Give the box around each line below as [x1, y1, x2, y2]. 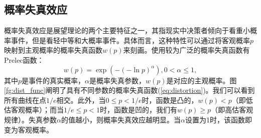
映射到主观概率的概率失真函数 [4, 45, 102, 55]
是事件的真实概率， [22, 75, 85, 85]
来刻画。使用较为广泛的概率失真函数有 [123, 45, 250, 55]
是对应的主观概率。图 [166, 75, 237, 85]
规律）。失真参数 [4, 114, 57, 124]
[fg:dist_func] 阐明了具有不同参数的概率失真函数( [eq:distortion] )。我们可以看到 [4, 85, 255, 95]
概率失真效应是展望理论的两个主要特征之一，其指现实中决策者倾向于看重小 [4, 25, 250, 36]
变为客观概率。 [4, 124, 53, 134]
